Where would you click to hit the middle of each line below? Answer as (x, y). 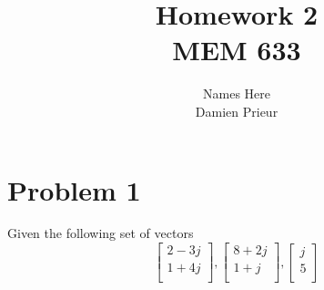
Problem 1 (74, 189)
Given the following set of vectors (101, 233)
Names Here (237, 93)
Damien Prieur (237, 111)
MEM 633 (237, 50)
